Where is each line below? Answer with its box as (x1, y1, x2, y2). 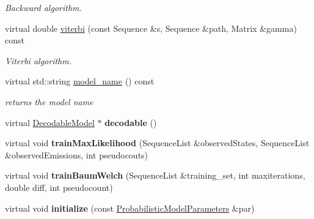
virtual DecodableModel (5, 116, 95, 128)
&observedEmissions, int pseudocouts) (5, 148, 148, 161)
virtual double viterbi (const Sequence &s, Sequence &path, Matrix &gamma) (5, 21, 297, 34)
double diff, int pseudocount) (5, 180, 113, 193)
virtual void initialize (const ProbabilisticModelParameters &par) (5, 201, 255, 214)
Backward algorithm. (5, 1, 82, 13)
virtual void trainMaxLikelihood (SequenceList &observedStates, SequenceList (5, 136, 310, 149)
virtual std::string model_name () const (5, 75, 155, 87)
